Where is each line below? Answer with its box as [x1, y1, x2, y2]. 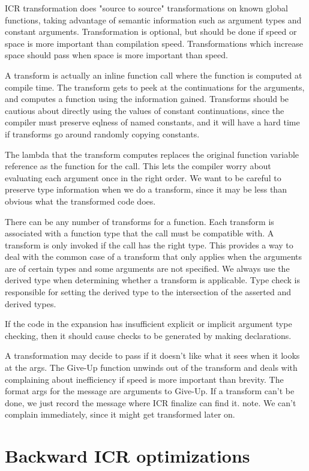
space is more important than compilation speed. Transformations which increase [5, 37, 303, 49]
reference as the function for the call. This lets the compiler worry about [5, 160, 271, 172]
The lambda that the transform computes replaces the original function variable [5, 148, 299, 160]
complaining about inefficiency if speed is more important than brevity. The [5, 373, 284, 385]
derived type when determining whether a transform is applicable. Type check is [5, 274, 300, 286]
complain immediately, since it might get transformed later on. [5, 408, 235, 421]
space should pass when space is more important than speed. [5, 49, 228, 61]
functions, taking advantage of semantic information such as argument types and [5, 13, 302, 26]
